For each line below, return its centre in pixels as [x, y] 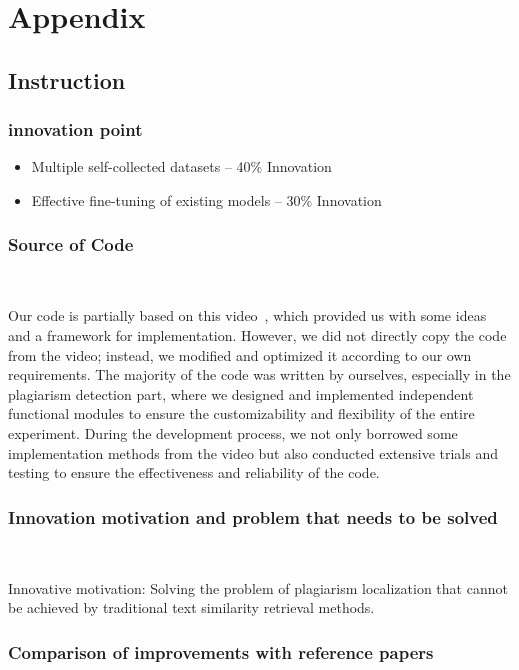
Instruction [67, 79]
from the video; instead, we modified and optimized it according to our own [240, 354]
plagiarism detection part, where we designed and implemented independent [241, 393]
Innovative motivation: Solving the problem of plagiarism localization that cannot [258, 587]
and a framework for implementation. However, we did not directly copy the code [257, 334]
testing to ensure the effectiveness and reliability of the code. [194, 472]
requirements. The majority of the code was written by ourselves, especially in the [259, 374]
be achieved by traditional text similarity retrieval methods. [191, 607]
